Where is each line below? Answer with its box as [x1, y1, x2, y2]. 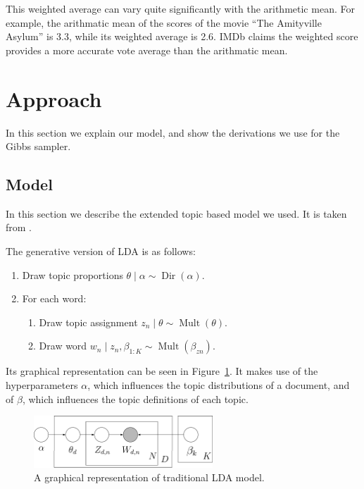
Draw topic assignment [39, 314, 138, 329]
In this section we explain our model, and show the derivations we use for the [6, 125, 340, 140]
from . [6, 220, 32, 235]
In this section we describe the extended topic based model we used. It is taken [6, 206, 347, 221]
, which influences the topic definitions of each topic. [22, 391, 249, 406]
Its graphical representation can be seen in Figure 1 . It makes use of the [6, 364, 318, 378]
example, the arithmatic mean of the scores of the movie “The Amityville [6, 15, 322, 30]
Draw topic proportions [22, 267, 123, 282]
